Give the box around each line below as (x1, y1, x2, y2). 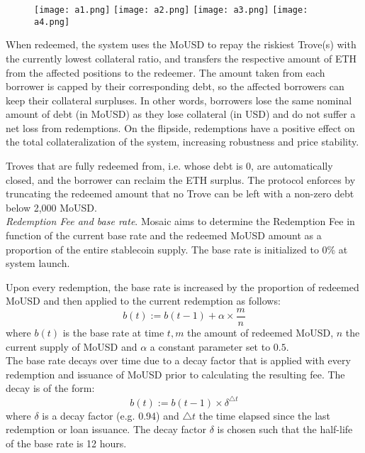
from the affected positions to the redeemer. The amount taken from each (6, 65, 325, 80)
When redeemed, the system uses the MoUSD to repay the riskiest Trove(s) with (6, 37, 356, 52)
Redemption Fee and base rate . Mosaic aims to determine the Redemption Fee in (6, 214, 355, 229)
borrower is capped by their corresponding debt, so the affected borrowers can (6, 79, 344, 94)
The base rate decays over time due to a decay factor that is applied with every (6, 353, 351, 368)
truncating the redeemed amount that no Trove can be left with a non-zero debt (6, 186, 354, 201)
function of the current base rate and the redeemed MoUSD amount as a (6, 228, 322, 243)
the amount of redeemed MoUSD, (187, 325, 334, 340)
